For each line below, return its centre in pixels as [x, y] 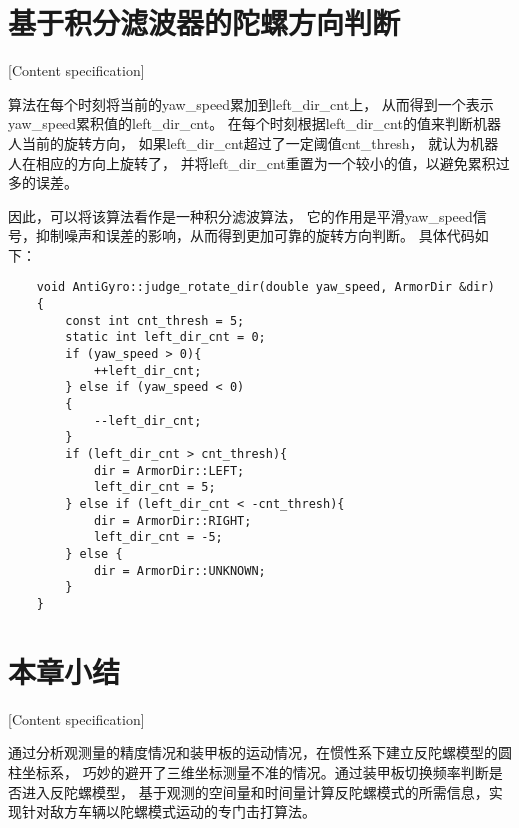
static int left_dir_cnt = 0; [165, 337]
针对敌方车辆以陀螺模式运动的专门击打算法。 [168, 811]
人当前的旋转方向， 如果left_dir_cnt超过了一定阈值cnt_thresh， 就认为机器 [253, 142]
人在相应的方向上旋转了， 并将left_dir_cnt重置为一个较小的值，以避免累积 [252, 162]
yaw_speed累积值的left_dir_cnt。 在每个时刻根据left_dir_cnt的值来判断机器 [254, 123]
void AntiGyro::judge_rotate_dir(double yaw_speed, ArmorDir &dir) [265, 287]
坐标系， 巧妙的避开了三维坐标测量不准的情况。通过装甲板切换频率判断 [255, 771]
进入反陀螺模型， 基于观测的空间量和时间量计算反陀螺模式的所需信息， [255, 791]
